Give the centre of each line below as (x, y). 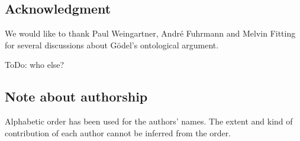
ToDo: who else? (35, 65)
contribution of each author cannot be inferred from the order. (118, 132)
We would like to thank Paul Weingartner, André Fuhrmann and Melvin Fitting (150, 33)
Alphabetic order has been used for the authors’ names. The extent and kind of (149, 121)
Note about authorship (76, 96)
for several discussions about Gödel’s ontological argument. (112, 45)
